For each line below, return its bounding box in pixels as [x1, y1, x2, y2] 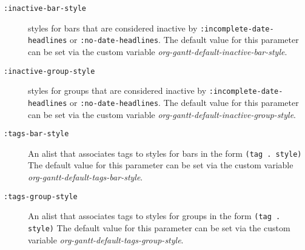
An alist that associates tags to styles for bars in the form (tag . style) [28, 146, 302, 159]
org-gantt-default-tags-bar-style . [28, 171, 143, 183]
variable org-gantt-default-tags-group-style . [28, 233, 184, 246]
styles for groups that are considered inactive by [28, 84, 207, 97]
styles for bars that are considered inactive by [28, 21, 198, 34]
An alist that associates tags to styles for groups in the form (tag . [28, 209, 281, 222]
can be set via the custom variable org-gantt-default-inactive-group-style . [28, 108, 296, 120]
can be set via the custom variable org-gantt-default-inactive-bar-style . [28, 45, 287, 58]
